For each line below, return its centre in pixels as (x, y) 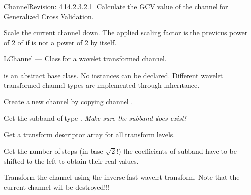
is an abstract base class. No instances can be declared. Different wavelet (114, 75)
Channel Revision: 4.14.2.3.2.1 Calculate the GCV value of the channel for (116, 6)
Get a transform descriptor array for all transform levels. (90, 134)
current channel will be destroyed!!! (57, 186)
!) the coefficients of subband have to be (176, 151)
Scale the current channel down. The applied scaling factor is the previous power (126, 33)
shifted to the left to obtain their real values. (71, 160)
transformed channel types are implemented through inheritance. (102, 85)
